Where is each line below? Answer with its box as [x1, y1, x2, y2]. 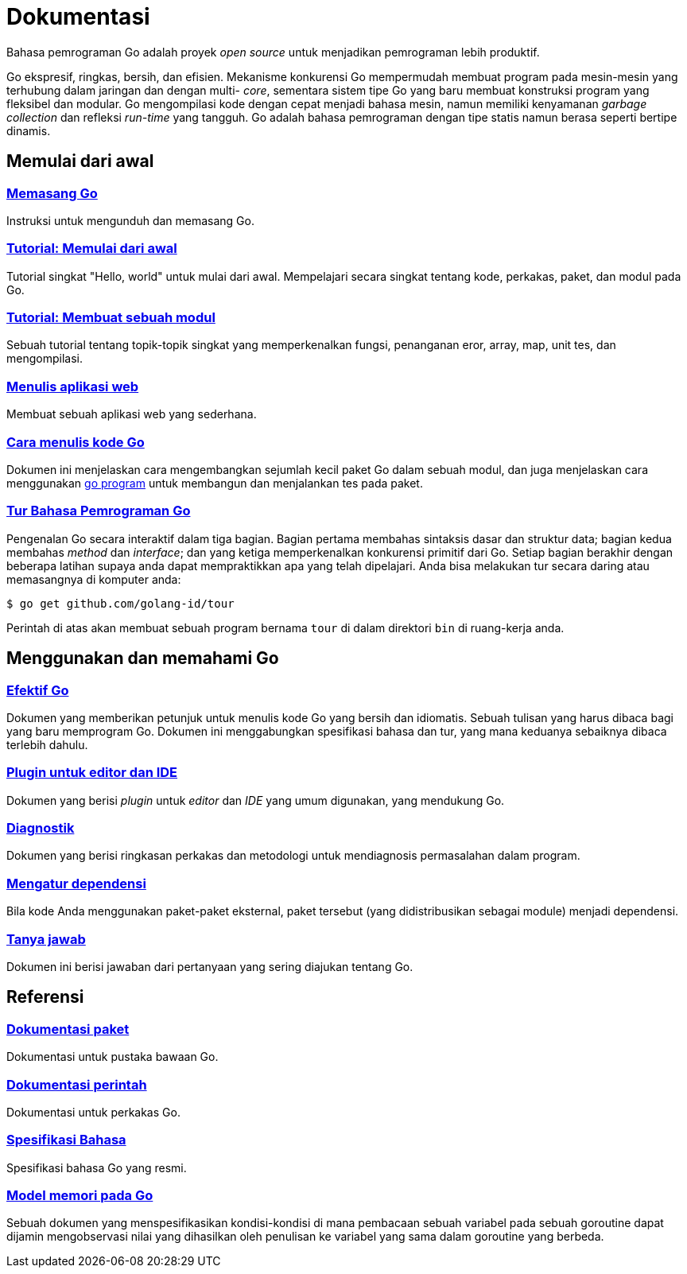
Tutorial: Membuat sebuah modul [6, 309, 215, 326]
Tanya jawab [6, 930, 86, 947]
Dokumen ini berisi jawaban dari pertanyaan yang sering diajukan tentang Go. [6, 959, 413, 973]
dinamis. [6, 123, 51, 138]
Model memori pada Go [6, 1187, 153, 1204]
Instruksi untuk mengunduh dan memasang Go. [6, 213, 254, 227]
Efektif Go [6, 682, 69, 698]
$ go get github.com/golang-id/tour [6, 596, 235, 610]
